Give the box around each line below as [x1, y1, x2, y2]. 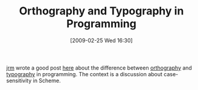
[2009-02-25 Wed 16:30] [70, 37, 133, 44]
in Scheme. [33, 77, 61, 84]
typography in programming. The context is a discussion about [6, 70, 163, 77]
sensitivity [6, 77, 32, 84]
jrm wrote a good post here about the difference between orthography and [6, 64, 192, 71]
